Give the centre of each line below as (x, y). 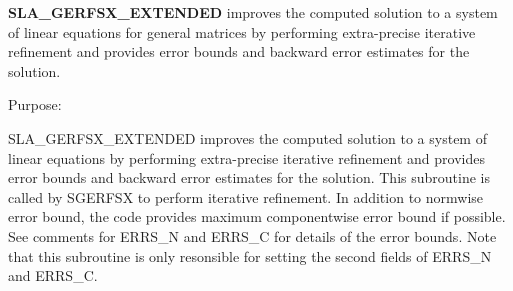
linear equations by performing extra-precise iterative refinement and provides (246, 157)
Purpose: (35, 104)
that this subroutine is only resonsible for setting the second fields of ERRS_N (250, 255)
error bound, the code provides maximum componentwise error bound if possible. (257, 216)
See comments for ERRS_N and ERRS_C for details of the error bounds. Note (252, 235)
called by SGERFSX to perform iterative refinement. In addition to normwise (246, 196)
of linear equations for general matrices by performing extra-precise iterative (242, 31)
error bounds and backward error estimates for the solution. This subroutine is (249, 177)
